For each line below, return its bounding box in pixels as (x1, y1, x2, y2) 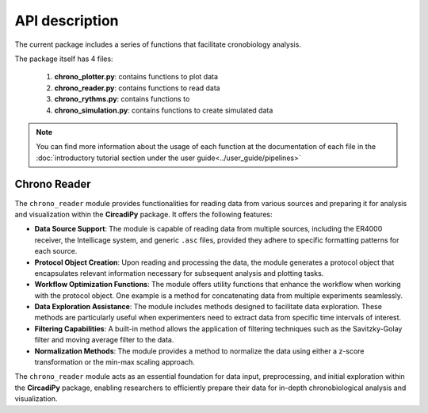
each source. (34, 247, 78, 256)
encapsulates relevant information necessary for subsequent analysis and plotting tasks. (34, 268, 324, 277)
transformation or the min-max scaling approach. (34, 358, 196, 367)
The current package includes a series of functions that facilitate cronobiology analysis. (14, 40, 301, 49)
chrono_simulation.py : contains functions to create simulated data (54, 105, 273, 115)
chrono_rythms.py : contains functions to (54, 94, 190, 104)
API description (14, 12, 119, 29)
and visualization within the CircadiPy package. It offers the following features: (14, 209, 273, 219)
